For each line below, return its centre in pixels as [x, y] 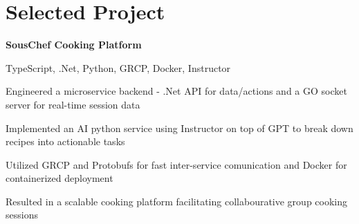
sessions [22, 215]
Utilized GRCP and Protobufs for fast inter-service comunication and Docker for [176, 164]
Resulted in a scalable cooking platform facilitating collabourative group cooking [177, 201]
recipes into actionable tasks [65, 141]
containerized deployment [59, 178]
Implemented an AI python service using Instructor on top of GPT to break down [179, 128]
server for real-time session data [73, 104]
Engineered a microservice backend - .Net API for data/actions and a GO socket [176, 91]
